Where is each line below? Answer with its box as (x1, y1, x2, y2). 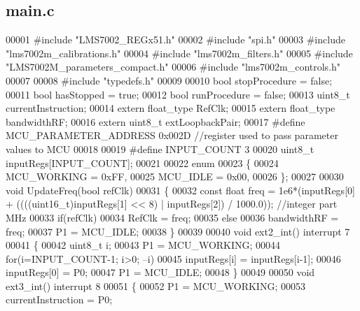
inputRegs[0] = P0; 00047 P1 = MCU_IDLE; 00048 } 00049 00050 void (6, 265, 315, 280)
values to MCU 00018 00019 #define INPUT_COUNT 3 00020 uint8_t (6, 141, 314, 156)
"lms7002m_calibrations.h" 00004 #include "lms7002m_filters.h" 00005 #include (6, 45, 353, 60)
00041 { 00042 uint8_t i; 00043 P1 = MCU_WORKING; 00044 (6, 238, 281, 252)
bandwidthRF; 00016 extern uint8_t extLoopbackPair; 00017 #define (6, 114, 305, 129)
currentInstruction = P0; (6, 292, 113, 307)
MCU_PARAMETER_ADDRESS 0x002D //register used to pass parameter (6, 128, 338, 143)
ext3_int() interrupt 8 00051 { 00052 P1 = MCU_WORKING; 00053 (6, 278, 305, 293)
